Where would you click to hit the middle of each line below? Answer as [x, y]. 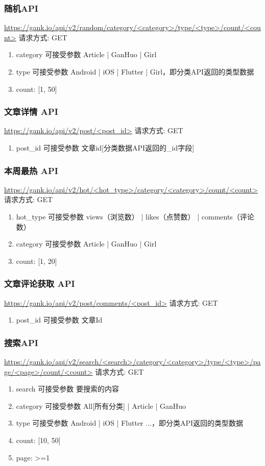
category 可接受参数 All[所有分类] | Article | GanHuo [101, 406]
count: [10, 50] [38, 440]
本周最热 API [31, 170]
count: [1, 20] [37, 261]
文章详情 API [31, 112]
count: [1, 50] [37, 89]
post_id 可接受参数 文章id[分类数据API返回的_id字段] [105, 148]
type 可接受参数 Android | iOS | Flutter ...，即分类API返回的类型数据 [130, 423]
